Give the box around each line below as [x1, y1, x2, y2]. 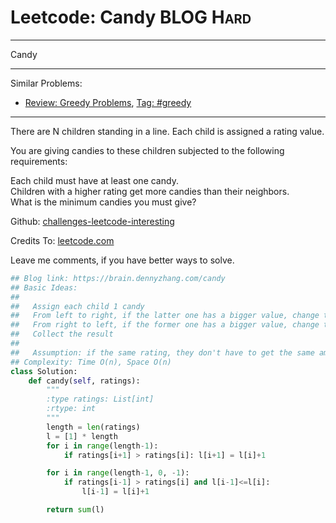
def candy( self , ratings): [28, 376, 141, 386]
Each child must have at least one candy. [10, 174, 179, 186]
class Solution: [10, 366, 78, 376]
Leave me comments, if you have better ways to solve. [10, 254, 235, 266]
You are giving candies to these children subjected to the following [10, 144, 285, 156]
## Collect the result [10, 329, 114, 340]
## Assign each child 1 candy [10, 301, 145, 311]
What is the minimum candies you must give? [10, 196, 197, 208]
